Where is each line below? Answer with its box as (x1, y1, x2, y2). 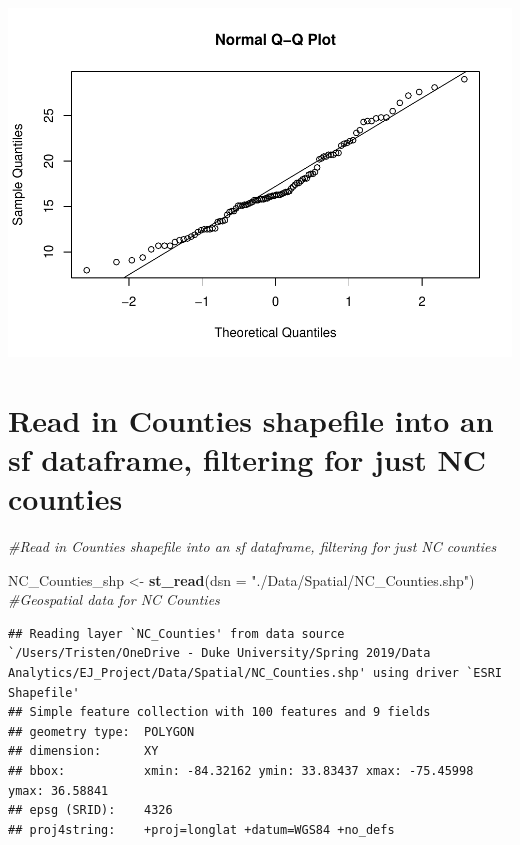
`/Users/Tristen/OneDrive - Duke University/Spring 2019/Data (8, 646, 431, 661)
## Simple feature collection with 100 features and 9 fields (8, 705, 431, 720)
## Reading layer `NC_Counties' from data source (8, 626, 345, 641)
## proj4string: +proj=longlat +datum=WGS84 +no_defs (8, 822, 395, 837)
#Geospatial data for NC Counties (8, 589, 220, 610)
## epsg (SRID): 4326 (8, 803, 173, 818)
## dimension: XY (8, 744, 159, 759)
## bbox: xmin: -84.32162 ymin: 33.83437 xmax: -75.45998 (8, 763, 474, 778)
